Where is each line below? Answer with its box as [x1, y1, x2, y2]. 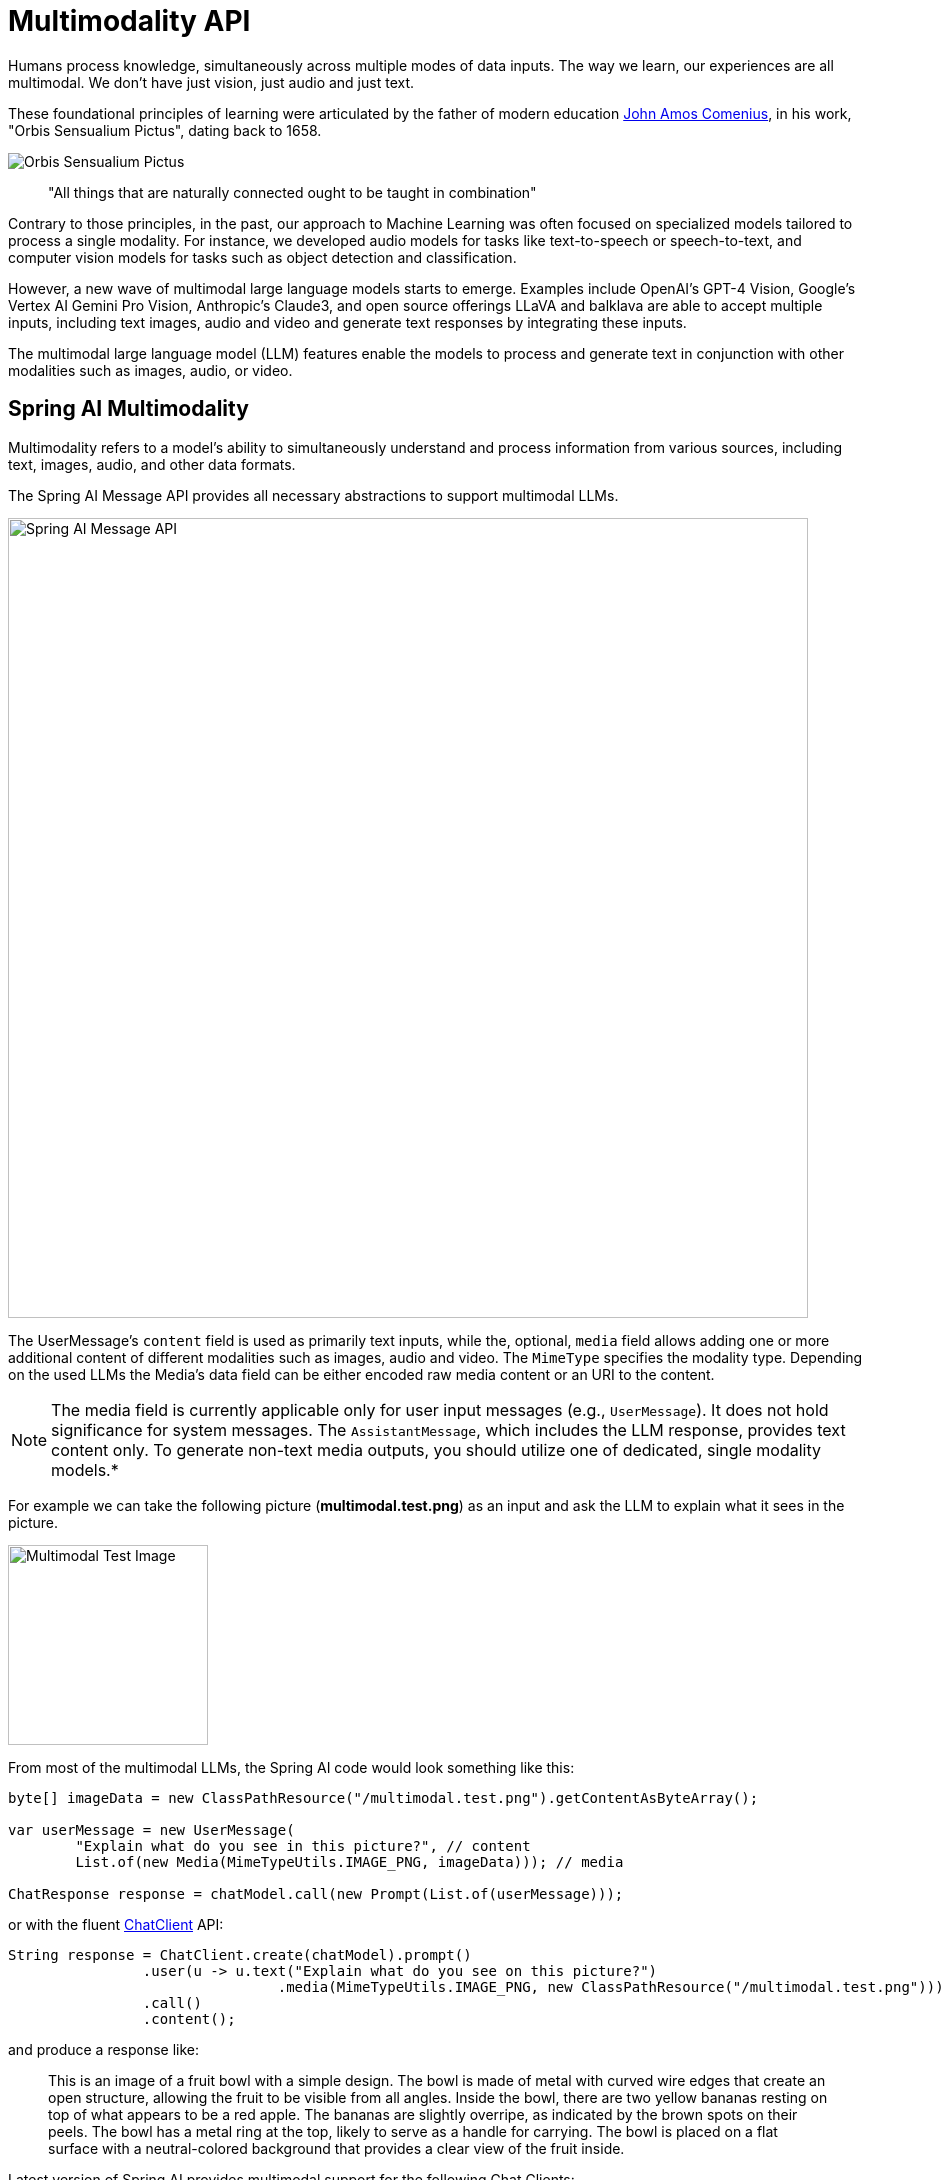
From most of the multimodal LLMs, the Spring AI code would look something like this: [8, 1758, 575, 1776]
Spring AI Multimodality [8, 396, 249, 422]
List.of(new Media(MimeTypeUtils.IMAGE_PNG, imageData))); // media [75, 1853, 624, 1870]
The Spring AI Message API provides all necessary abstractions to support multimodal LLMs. [8, 486, 619, 504]
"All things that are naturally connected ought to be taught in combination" [48, 183, 537, 201]
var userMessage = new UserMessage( [8, 1821, 295, 1838]
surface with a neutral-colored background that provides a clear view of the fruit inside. [48, 2139, 625, 2157]
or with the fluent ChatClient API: [8, 1915, 224, 1933]
